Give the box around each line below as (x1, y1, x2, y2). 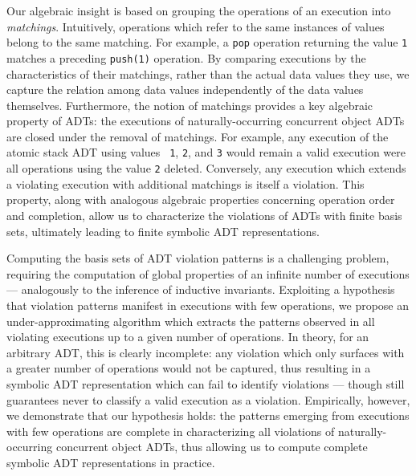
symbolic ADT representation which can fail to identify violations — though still (6, 375, 405, 392)
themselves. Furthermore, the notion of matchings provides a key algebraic (6, 96, 373, 113)
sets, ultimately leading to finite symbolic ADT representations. (6, 222, 320, 239)
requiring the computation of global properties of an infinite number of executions (6, 265, 410, 282)
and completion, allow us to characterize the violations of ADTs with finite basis (6, 206, 402, 223)
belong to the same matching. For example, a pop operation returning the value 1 (6, 34, 408, 51)
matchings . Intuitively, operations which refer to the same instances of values (6, 18, 385, 35)
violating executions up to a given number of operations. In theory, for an (6, 328, 369, 345)
